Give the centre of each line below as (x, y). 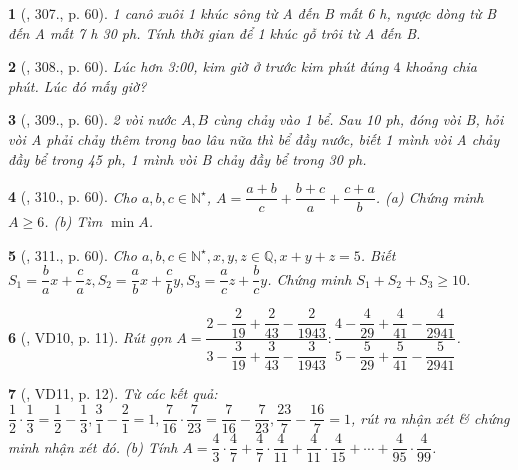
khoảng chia (441, 66)
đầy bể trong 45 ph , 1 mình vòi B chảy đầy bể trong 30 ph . (187, 158)
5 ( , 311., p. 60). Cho (72, 254)
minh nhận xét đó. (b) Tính (93, 446)
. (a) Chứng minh (429, 196)
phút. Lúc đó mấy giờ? (77, 85)
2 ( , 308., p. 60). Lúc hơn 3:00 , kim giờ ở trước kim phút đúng (198, 66)
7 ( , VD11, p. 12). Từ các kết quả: (113, 393)
